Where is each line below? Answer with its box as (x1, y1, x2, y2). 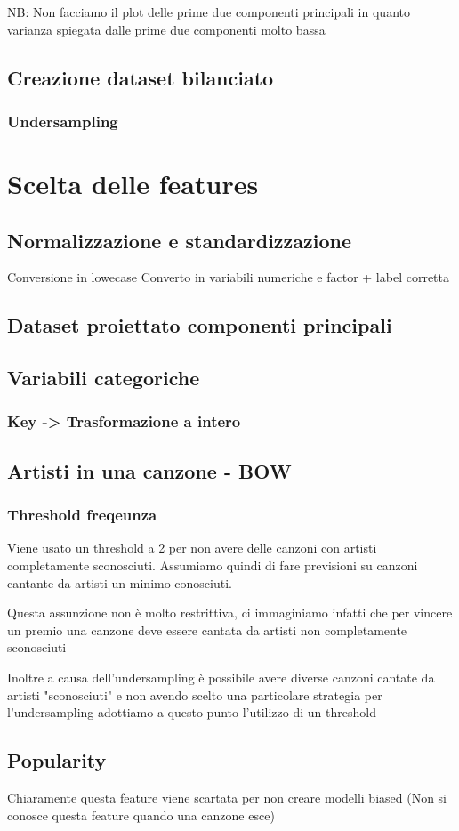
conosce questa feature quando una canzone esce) (7, 805, 275, 824)
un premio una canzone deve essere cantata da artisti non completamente (7, 620, 407, 639)
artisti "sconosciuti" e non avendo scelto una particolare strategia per (7, 685, 382, 704)
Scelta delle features (7, 165, 259, 201)
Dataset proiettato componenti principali (7, 311, 392, 339)
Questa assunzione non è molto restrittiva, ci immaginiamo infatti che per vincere (7, 603, 453, 622)
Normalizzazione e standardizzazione (7, 226, 352, 254)
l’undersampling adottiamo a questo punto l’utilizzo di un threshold (7, 703, 376, 722)
